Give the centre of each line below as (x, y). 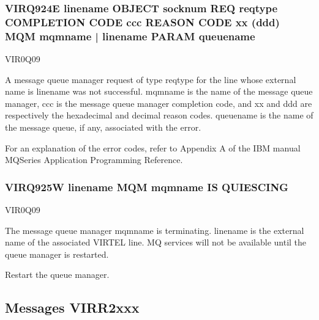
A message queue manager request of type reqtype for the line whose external (151, 79)
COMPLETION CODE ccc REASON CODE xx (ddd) (142, 22)
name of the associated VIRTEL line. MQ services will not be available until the (156, 242)
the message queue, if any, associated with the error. (103, 127)
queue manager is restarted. (57, 254)
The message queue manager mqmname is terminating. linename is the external (155, 230)
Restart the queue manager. (57, 275)
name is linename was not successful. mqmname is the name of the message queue (159, 91)
